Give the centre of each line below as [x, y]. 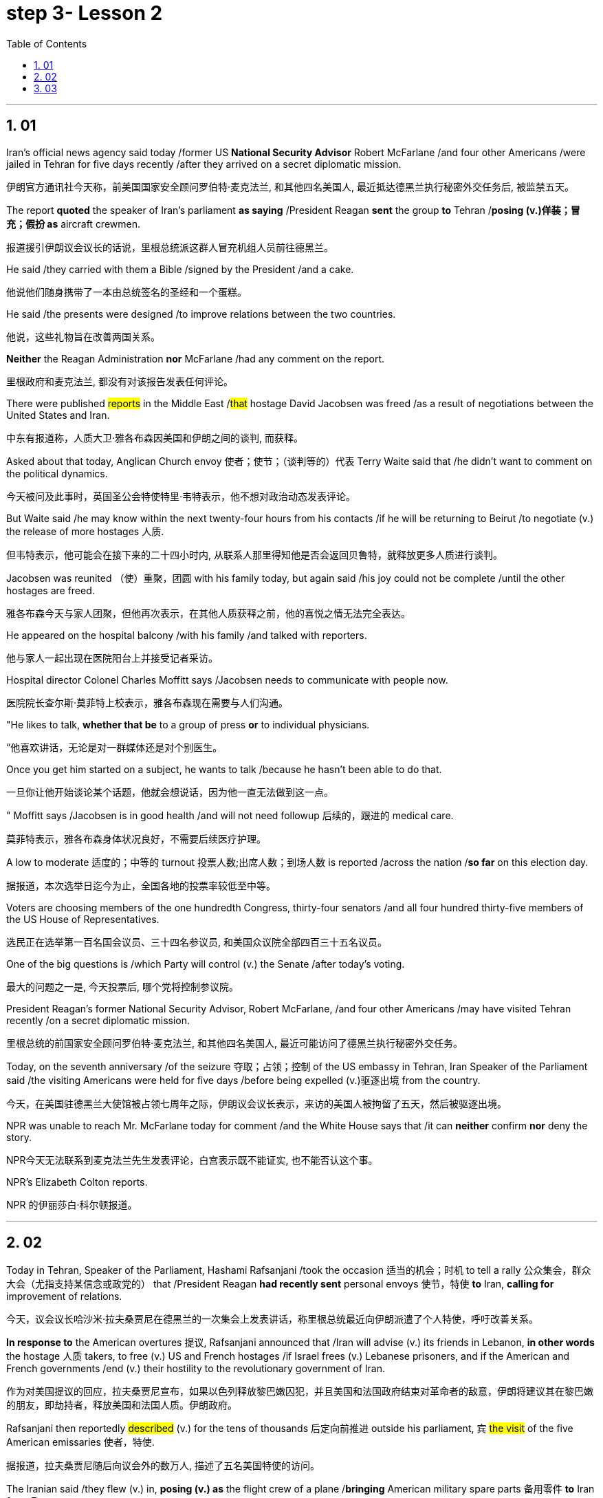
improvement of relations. [64, 1296]
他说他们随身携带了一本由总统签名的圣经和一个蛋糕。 [127, 292]
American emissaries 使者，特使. [80, 1442]
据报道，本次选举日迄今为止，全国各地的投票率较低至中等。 [141, 885]
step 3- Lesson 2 [85, 13]
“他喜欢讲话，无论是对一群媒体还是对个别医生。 [114, 747]
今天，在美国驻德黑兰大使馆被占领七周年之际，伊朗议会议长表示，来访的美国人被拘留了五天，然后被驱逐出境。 [256, 1103]
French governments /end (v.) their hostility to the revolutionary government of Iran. [196, 1369]
